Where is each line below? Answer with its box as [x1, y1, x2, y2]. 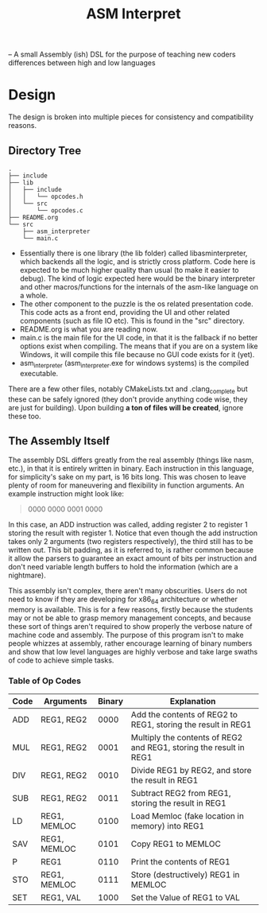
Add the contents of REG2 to [130, 709, 238, 721]
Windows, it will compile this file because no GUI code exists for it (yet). [19, 349, 255, 359]
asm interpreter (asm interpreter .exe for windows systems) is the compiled [19, 358, 250, 370]
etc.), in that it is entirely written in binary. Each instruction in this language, [8, 464, 254, 473]
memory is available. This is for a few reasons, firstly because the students [8, 605, 253, 615]
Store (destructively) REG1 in [130, 869, 240, 880]
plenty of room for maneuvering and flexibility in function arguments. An [8, 480, 245, 490]
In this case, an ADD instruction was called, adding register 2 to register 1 [8, 520, 248, 530]
